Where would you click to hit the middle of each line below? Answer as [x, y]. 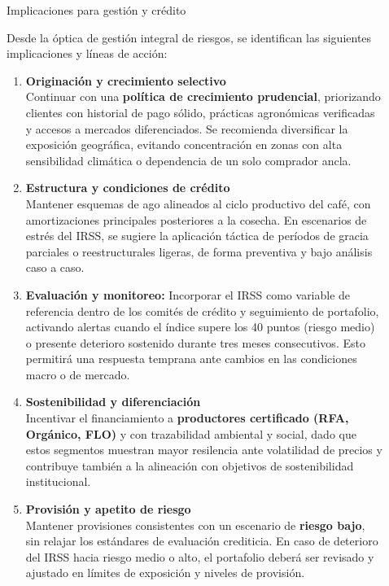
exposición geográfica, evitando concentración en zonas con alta [184, 144]
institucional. [58, 481]
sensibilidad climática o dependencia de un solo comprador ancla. [188, 160]
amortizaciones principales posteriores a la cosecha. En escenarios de [196, 219]
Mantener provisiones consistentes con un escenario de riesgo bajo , [195, 525]
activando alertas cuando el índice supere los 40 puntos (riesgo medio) [200, 327]
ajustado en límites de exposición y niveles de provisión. [165, 573]
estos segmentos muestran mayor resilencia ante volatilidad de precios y [204, 450]
